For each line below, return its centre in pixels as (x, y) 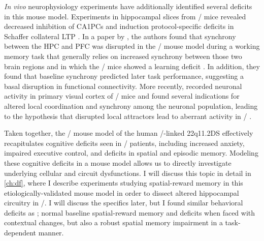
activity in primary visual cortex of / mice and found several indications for (122, 96)
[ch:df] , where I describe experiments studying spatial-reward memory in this (124, 183)
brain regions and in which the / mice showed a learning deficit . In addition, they (132, 66)
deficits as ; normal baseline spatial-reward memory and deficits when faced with (130, 212)
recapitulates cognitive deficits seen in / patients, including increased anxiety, (124, 143)
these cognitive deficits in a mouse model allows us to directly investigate (118, 162)
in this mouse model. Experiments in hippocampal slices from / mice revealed (125, 16)
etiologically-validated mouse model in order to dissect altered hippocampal (122, 192)
